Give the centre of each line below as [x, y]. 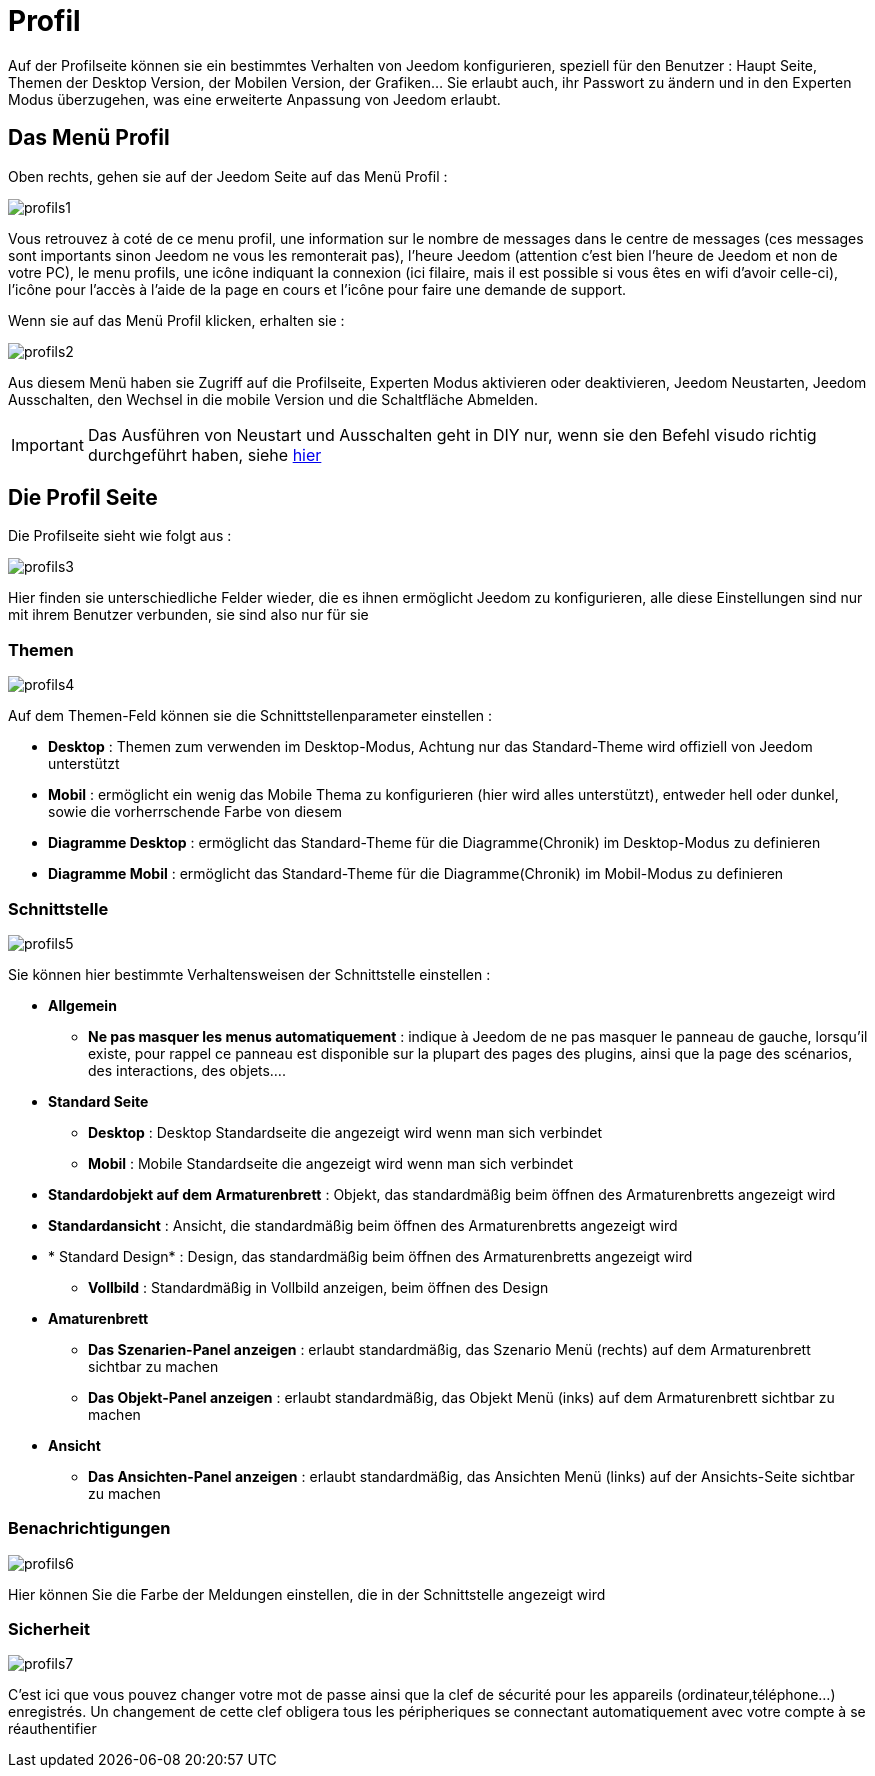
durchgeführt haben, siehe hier [204, 454]
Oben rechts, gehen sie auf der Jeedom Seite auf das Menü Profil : [228, 176]
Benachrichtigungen [89, 1528]
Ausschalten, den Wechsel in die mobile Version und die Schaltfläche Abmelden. [273, 399]
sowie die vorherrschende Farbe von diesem [195, 812]
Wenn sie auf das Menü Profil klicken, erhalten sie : [176, 320]
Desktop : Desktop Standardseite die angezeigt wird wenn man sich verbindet [345, 1132]
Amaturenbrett [98, 1318]
